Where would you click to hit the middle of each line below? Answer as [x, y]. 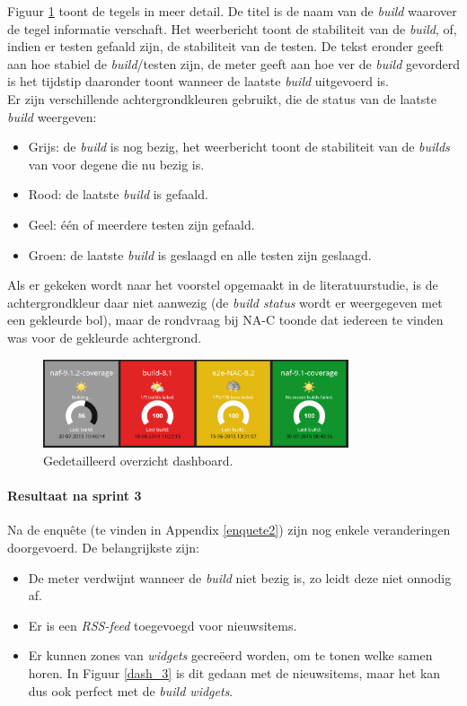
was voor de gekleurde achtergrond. [105, 337]
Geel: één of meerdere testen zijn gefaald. [141, 224]
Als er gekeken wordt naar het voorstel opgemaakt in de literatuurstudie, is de [223, 285]
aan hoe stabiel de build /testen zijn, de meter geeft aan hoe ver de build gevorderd [233, 63]
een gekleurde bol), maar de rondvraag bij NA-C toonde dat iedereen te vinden [225, 320]
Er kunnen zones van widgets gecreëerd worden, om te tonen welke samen [230, 655]
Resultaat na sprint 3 [75, 496]
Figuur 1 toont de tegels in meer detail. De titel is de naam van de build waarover [232, 11]
